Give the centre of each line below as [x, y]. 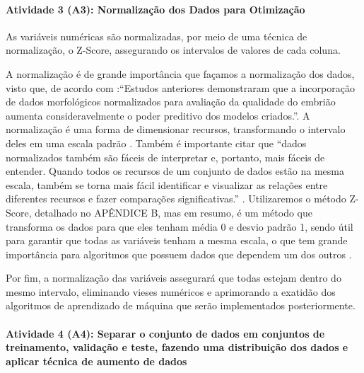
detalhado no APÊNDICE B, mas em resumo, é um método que [174, 212]
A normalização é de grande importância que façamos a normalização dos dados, [180, 73]
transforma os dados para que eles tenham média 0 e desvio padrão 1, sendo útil [180, 226]
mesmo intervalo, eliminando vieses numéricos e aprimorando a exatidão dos [171, 291]
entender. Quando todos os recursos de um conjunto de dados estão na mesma [175, 171]
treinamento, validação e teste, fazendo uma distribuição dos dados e [177, 347]
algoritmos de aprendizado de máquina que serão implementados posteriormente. [181, 305]
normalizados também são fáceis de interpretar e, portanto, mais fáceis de [165, 157]
